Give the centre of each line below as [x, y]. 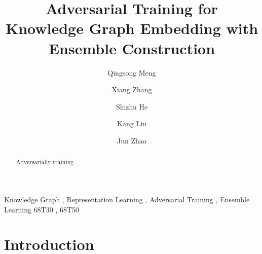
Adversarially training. [46, 162]
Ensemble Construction [132, 48]
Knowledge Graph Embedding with [132, 28]
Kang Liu [132, 123]
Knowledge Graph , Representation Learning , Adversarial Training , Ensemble [127, 199]
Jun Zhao [132, 140]
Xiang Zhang [132, 89]
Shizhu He [132, 106]
